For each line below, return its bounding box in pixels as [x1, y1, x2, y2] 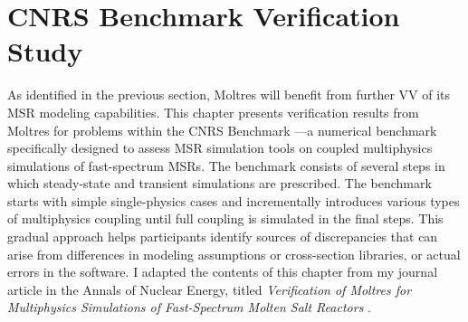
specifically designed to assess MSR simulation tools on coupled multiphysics [7, 138, 433, 157]
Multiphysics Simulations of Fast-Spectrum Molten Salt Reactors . [7, 298, 371, 317]
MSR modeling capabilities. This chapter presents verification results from [7, 102, 419, 121]
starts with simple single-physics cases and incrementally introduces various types [7, 191, 460, 210]
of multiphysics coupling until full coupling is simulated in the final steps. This [7, 209, 444, 228]
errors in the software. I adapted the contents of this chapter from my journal [7, 262, 438, 281]
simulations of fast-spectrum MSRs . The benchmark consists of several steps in [7, 156, 445, 175]
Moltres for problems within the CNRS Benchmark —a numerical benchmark [7, 120, 437, 139]
